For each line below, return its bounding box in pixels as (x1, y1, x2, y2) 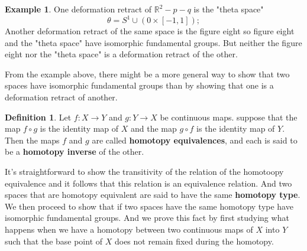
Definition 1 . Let (5, 110, 72, 123)
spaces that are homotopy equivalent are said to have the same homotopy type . (5, 188, 300, 201)
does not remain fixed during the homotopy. (114, 234, 274, 247)
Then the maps (5, 133, 60, 146)
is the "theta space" (193, 3, 264, 15)
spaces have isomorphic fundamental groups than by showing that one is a (5, 79, 274, 92)
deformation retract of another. (5, 91, 118, 103)
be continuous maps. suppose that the (160, 110, 298, 123)
